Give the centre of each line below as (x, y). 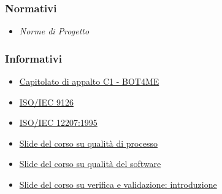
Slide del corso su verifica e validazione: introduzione (118, 184)
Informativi (33, 58)
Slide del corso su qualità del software (90, 164)
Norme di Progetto (54, 31)
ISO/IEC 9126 (46, 102)
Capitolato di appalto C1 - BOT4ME (89, 81)
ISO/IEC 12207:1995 (58, 122)
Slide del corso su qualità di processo (88, 143)
